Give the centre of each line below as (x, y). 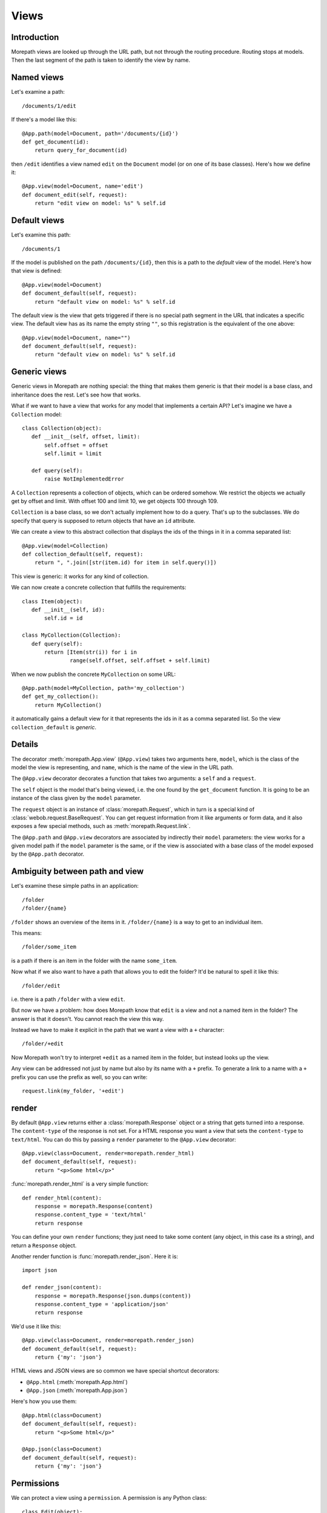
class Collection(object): (62, 428)
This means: (27, 933)
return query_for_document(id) (81, 150)
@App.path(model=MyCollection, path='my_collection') (103, 688)
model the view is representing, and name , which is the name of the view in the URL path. (122, 767)
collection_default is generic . (54, 727)
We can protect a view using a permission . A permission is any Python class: (109, 1498)
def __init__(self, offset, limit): (86, 437)
